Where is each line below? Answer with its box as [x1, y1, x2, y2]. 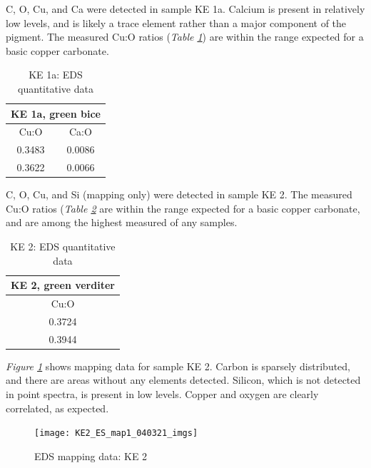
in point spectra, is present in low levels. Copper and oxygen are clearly [6, 386, 319, 401]
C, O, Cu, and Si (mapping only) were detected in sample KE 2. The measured [6, 187, 352, 202]
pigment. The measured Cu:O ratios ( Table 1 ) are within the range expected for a [6, 29, 364, 44]
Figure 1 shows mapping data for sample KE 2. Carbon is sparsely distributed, [6, 358, 351, 373]
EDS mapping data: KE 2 [34, 448, 148, 463]
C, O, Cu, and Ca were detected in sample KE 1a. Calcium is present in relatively [6, 1, 365, 16]
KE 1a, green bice [11, 106, 101, 121]
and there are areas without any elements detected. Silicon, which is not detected [6, 372, 361, 387]
